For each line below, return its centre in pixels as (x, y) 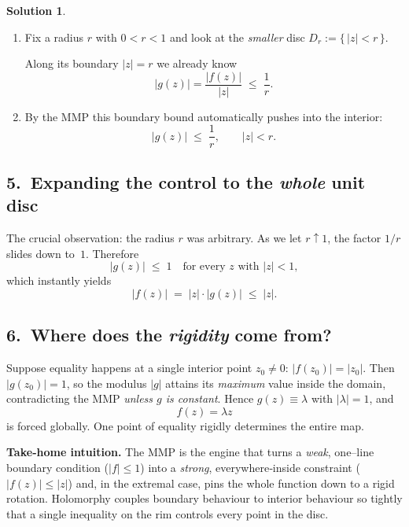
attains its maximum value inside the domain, (276, 383)
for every (204, 267)
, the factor (354, 238)
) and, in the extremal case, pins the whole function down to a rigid (231, 483)
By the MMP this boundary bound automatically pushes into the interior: (204, 116)
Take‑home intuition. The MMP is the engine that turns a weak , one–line (190, 452)
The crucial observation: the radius (90, 238)
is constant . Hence (210, 398)
